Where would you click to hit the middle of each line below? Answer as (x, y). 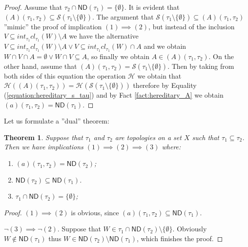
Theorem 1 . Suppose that (43, 137)
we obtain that (159, 75)
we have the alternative (104, 36)
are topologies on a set (148, 137)
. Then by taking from (201, 66)
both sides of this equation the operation (65, 75)
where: (171, 147)
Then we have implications (44, 147)
